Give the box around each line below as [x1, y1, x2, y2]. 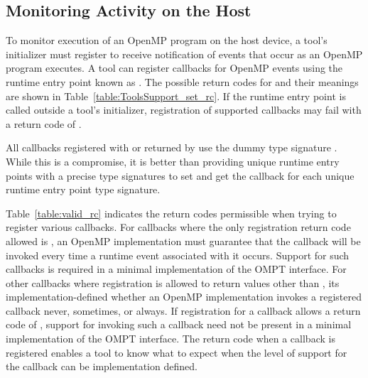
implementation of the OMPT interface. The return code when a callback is [6, 331, 335, 346]
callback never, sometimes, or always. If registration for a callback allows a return [6, 303, 361, 318]
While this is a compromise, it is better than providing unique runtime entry [6, 153, 340, 168]
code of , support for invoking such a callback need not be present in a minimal [6, 317, 352, 332]
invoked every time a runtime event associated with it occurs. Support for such [6, 247, 350, 262]
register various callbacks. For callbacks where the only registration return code [6, 220, 351, 234]
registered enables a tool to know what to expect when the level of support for [6, 345, 347, 360]
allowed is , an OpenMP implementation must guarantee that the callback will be [6, 233, 361, 248]
